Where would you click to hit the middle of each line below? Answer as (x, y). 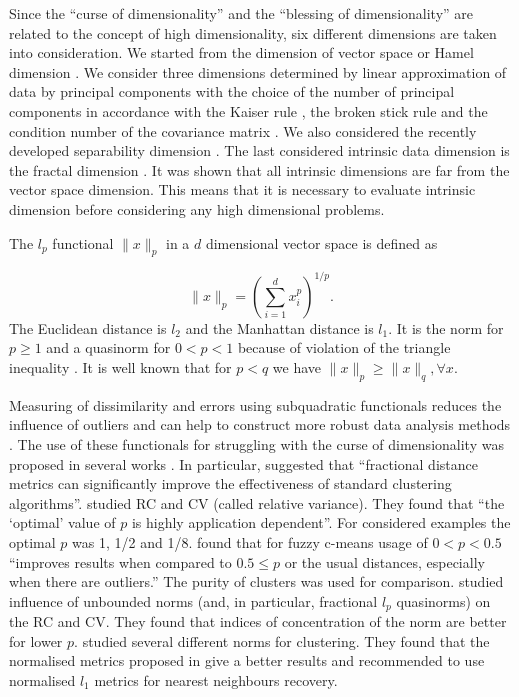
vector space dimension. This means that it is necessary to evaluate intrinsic (242, 189)
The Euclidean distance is (88, 327)
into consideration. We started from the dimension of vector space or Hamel (241, 52)
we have (297, 367)
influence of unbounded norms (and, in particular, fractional (193, 600)
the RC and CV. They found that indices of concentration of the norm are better (258, 621)
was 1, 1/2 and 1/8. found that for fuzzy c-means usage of (250, 541)
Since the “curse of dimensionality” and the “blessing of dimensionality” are (241, 13)
